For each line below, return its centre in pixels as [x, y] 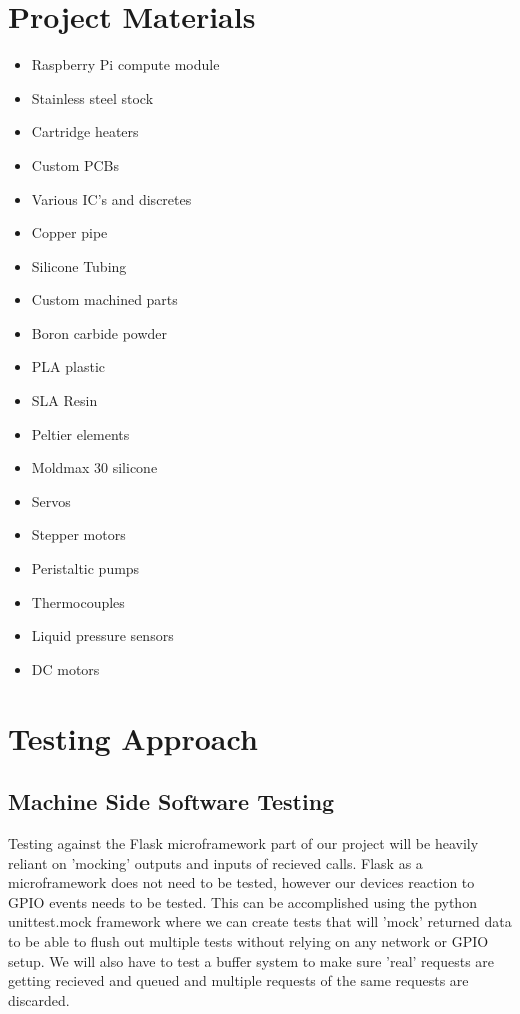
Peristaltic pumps [85, 568]
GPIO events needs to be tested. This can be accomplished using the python [242, 901]
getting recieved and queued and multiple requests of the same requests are [238, 980]
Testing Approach [133, 737]
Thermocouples [78, 601]
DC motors [65, 668]
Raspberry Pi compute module [125, 64]
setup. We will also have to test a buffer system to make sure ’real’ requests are [251, 960]
